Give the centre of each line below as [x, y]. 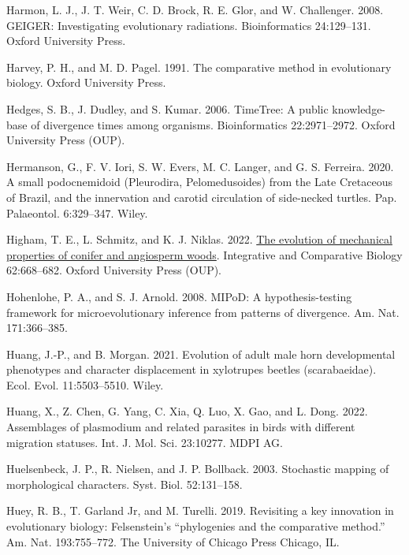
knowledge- [359, 108]
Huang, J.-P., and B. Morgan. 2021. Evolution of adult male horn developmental [201, 354]
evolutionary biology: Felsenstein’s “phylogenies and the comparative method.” [196, 526]
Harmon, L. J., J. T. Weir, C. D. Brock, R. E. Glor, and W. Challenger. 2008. [195, 9]
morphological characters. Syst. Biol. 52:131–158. [125, 484]
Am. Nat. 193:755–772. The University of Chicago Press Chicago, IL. [173, 541]
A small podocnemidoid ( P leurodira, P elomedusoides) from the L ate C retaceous [199, 182]
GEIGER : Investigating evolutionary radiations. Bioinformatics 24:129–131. [189, 25]
